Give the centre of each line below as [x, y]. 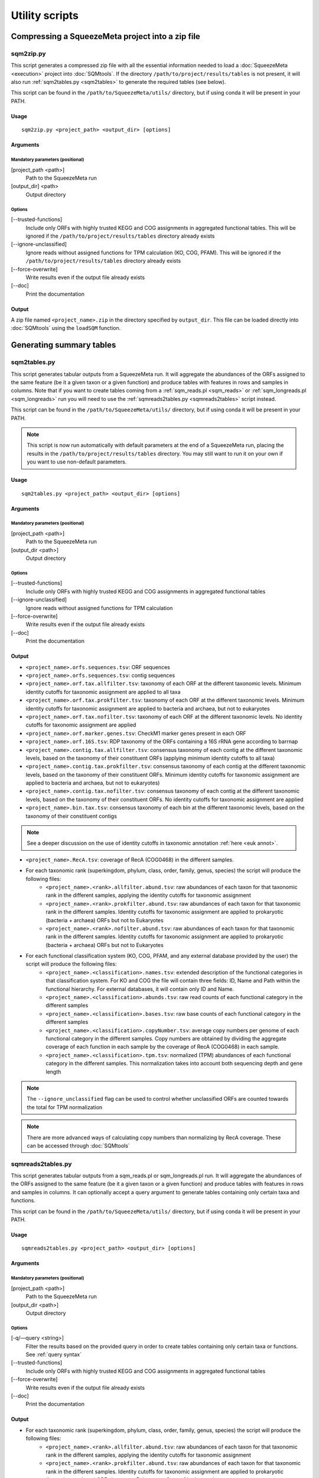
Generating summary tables [64, 345]
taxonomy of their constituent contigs [71, 816]
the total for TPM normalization [65, 1107]
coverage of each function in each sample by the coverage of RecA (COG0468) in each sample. [163, 1047]
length [53, 1072]
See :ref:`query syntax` [54, 1354]
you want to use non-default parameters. [77, 462]
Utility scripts [45, 15]
